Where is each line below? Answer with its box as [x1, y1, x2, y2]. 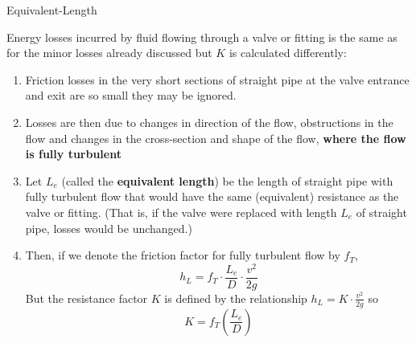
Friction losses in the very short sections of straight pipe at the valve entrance [25, 71, 410, 88]
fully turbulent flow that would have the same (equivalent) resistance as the [25, 188, 399, 205]
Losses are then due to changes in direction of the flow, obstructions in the [25, 113, 393, 130]
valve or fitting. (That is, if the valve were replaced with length [25, 203, 337, 220]
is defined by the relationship [164, 289, 307, 306]
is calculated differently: [229, 44, 347, 61]
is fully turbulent [25, 145, 122, 162]
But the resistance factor [25, 289, 148, 306]
